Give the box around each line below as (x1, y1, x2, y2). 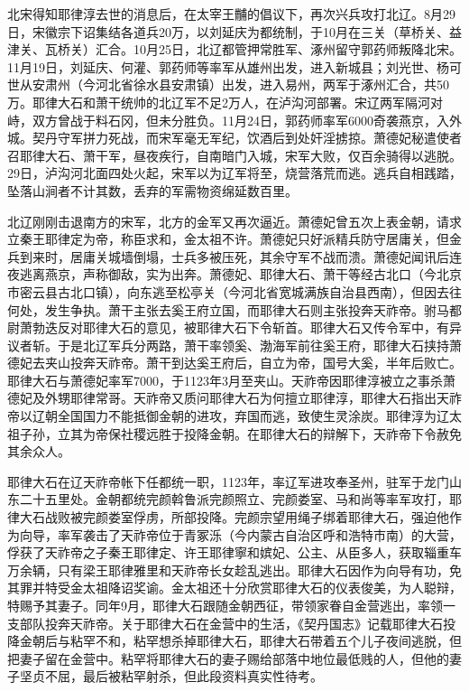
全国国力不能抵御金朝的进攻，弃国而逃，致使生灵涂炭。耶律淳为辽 (57, 406, 449, 425)
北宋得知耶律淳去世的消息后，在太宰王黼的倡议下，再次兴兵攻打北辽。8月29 (7, 5, 455, 23)
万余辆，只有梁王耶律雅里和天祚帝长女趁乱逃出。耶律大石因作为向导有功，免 (7, 560, 462, 579)
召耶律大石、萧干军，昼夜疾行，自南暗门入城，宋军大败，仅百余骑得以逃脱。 (7, 145, 462, 164)
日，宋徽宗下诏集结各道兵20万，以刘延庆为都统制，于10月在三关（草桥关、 (7, 22, 449, 41)
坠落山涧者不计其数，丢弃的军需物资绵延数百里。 (7, 181, 298, 200)
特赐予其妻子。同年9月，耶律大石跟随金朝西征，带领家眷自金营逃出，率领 (7, 596, 443, 614)
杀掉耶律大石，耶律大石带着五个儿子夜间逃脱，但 (170, 631, 462, 650)
